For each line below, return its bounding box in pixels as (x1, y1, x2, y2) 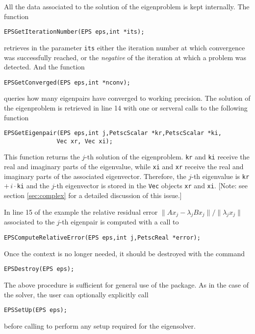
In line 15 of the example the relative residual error (4, 206, 158, 217)
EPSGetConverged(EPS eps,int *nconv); (4, 79, 130, 86)
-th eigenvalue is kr (191, 171, 250, 181)
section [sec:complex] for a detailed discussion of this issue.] (4, 190, 182, 200)
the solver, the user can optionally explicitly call (4, 289, 149, 299)
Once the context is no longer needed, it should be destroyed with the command (4, 248, 245, 258)
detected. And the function (4, 62, 85, 72)
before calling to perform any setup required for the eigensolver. (4, 320, 196, 331)
